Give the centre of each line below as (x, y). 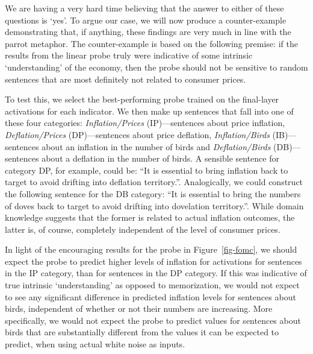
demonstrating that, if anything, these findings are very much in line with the (148, 32)
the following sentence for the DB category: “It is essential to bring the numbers (153, 193)
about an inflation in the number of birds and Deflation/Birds (156, 146)
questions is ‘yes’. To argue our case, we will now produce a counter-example (146, 20)
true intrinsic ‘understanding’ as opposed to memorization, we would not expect (152, 285)
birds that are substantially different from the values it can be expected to (142, 332)
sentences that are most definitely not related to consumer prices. (126, 79)
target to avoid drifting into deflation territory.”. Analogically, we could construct (154, 182)
